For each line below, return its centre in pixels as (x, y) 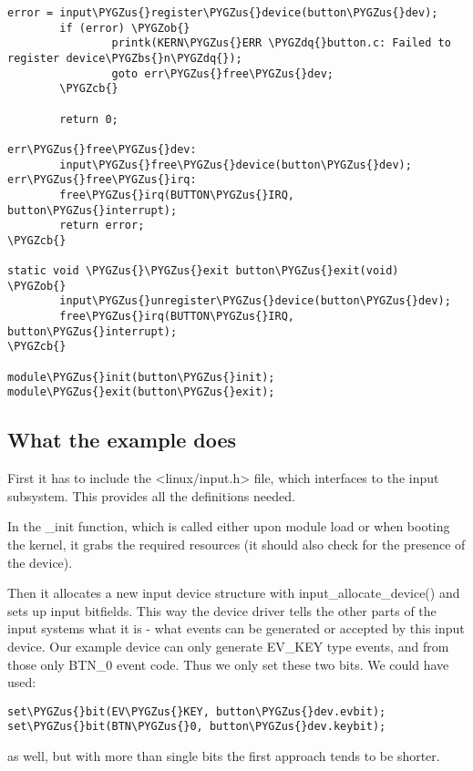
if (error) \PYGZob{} (125, 28)
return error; (102, 226)
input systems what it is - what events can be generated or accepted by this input (236, 628)
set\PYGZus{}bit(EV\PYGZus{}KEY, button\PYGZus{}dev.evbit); (197, 711)
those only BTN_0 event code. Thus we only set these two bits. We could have (228, 664)
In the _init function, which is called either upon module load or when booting (229, 526)
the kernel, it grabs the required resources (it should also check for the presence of (236, 545)
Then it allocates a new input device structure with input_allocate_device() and (234, 593)
